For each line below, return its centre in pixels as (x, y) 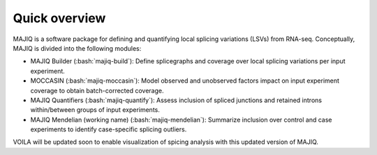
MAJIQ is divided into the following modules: (77, 48)
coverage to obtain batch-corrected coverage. (97, 90)
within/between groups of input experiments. (95, 110)
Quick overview (59, 18)
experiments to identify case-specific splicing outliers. (109, 129)
